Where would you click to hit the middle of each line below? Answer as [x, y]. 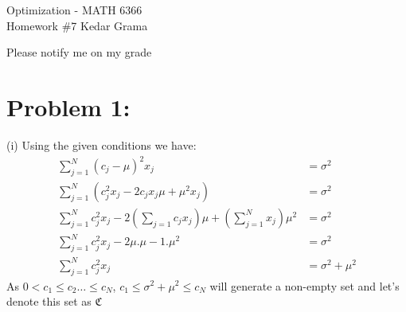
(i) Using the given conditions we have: [101, 144]
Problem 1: [68, 106]
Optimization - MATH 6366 [74, 10]
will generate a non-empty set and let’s [304, 285]
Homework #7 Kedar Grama [77, 25]
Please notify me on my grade [79, 52]
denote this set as [49, 301]
